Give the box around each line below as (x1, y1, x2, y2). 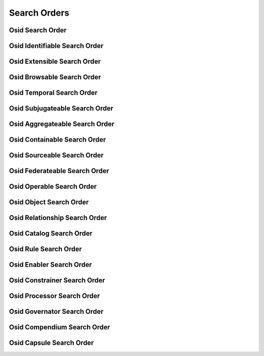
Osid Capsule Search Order (9, 339, 94, 347)
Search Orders (9, 7, 69, 18)
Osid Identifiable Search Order (9, 42, 104, 50)
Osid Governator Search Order (9, 307, 104, 316)
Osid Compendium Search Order (9, 323, 110, 331)
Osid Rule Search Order (9, 245, 82, 254)
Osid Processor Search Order (9, 292, 100, 300)
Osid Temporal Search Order (9, 89, 98, 97)
